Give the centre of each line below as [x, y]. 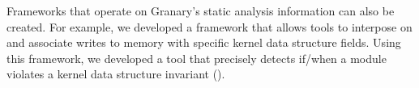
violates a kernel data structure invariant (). [116, 74]
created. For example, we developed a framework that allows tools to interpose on [209, 26]
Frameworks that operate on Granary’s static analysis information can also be [201, 10]
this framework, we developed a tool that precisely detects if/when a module [197, 58]
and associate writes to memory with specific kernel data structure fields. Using [204, 42]
